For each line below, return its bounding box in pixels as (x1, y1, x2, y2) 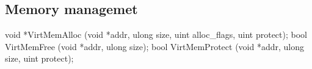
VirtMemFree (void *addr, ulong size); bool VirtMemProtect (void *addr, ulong (5, 40, 304, 53)
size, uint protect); (5, 52, 74, 65)
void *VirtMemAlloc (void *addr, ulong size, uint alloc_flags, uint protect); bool (5, 28, 307, 41)
